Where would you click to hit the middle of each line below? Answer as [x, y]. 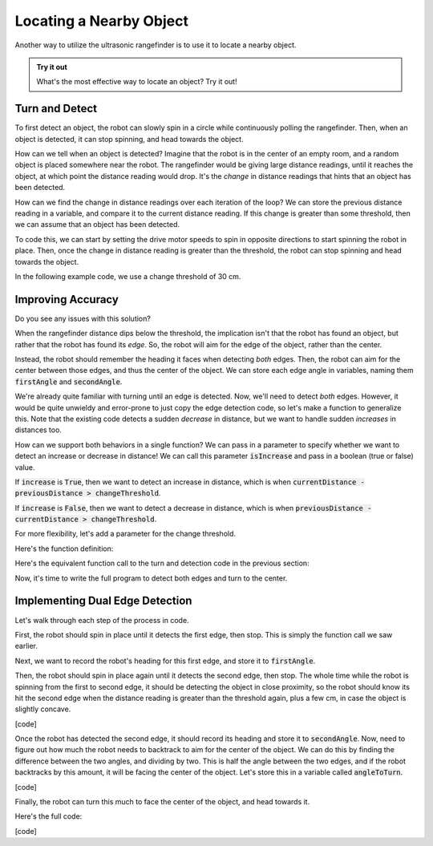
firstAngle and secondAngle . [69, 382]
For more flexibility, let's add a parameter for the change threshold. [125, 534]
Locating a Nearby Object [101, 21]
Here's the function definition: [64, 548]
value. [25, 467]
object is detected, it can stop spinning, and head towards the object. [129, 139]
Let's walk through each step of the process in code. [102, 620]
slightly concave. [43, 709]
